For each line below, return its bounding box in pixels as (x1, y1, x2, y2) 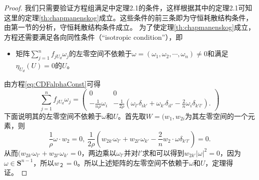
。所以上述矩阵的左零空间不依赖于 (77, 157, 189, 168)
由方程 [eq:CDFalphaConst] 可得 (4, 79, 101, 89)
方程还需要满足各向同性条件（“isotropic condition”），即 (4, 31, 183, 42)
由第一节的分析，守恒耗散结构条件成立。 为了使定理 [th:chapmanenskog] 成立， (4, 22, 255, 32)
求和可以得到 (142, 147, 184, 158)
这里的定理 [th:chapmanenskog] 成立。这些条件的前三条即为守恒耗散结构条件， (4, 12, 253, 22)
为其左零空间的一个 (185, 110, 248, 121)
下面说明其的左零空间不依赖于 (4, 110, 102, 121)
